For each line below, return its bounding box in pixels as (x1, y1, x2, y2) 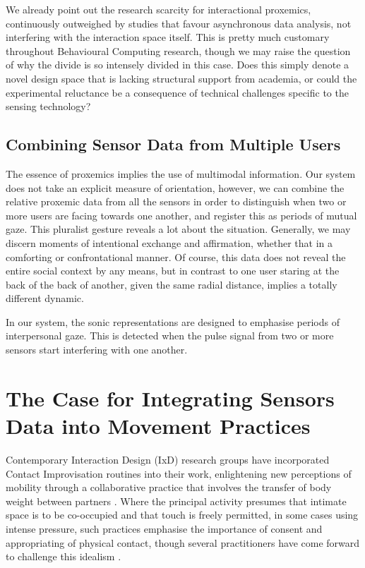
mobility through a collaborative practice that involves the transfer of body (6, 480, 332, 495)
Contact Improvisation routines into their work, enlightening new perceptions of (6, 466, 352, 481)
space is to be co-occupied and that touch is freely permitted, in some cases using (6, 507, 359, 522)
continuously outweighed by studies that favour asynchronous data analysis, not (6, 16, 352, 30)
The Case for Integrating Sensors (6, 383, 335, 412)
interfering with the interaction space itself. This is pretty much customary (6, 30, 330, 44)
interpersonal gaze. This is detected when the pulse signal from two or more (6, 328, 334, 343)
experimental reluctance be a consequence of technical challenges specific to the (6, 85, 349, 99)
